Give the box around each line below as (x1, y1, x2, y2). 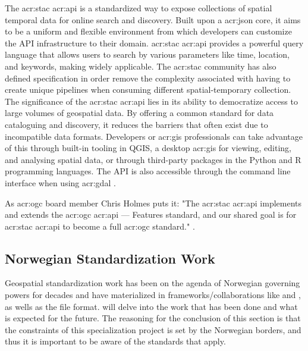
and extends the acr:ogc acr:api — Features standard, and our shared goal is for (5, 208, 297, 221)
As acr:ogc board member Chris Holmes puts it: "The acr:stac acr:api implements (5, 196, 302, 209)
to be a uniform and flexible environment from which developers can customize (5, 25, 292, 37)
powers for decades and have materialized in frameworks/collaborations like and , (5, 289, 301, 301)
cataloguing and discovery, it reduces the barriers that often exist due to (5, 118, 268, 130)
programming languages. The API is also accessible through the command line (5, 165, 291, 177)
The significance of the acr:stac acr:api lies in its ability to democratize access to (5, 95, 298, 107)
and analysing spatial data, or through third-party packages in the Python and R (5, 153, 301, 165)
